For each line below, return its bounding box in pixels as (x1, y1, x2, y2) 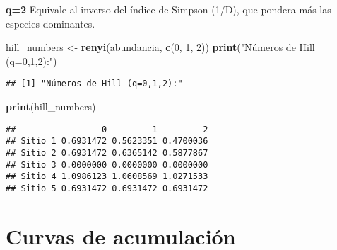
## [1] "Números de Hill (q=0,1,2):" (6, 79, 183, 89)
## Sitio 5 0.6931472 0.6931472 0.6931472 (6, 183, 208, 193)
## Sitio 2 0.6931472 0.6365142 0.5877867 (6, 147, 208, 158)
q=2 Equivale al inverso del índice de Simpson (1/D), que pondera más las (6, 2, 331, 16)
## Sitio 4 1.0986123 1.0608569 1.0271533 (6, 171, 208, 182)
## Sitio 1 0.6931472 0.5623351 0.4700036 (6, 136, 208, 147)
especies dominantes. (6, 16, 95, 30)
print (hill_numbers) (6, 99, 96, 114)
